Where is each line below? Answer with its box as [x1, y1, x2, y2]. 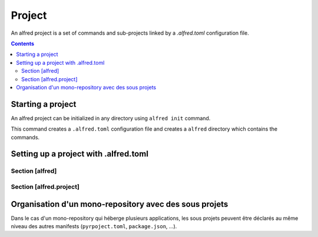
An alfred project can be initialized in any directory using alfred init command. [11, 115, 211, 122]
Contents [11, 40, 35, 47]
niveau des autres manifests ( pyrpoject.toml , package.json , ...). [11, 223, 177, 230]
